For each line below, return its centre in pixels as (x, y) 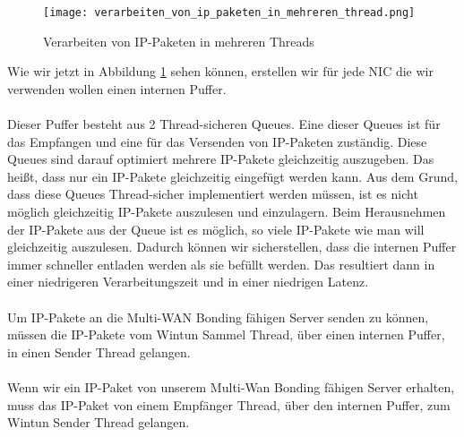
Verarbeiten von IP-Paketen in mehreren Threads (179, 41)
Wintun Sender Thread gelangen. (99, 422)
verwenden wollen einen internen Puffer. (117, 88)
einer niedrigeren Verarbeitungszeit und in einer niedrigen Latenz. (188, 282)
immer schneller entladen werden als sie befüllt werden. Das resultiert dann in (221, 264)
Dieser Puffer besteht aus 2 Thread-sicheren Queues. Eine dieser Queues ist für (224, 124)
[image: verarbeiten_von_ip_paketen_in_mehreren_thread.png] (229, 13)
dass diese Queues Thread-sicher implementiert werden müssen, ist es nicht (213, 194)
